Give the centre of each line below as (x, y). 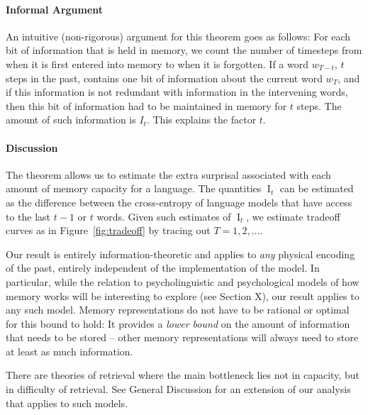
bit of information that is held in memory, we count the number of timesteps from (184, 50)
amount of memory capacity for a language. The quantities (134, 188)
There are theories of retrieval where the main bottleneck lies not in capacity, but (183, 375)
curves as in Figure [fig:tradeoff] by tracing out (108, 230)
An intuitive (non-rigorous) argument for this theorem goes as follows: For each (178, 36)
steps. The (319, 105)
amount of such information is (71, 120)
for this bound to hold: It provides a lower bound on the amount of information (178, 323)
